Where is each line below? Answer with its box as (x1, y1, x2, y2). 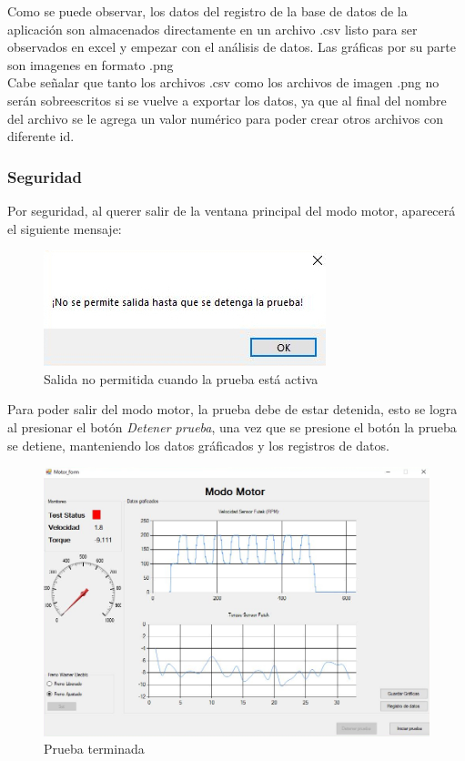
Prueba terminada (44, 739, 145, 758)
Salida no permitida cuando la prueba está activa (44, 369, 318, 388)
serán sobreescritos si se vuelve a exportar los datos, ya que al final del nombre (7, 90, 447, 109)
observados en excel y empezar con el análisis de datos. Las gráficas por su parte (7, 37, 456, 56)
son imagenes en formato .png (7, 55, 174, 74)
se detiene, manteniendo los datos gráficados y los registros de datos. (7, 435, 389, 454)
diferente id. (7, 127, 75, 146)
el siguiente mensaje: (7, 218, 122, 238)
